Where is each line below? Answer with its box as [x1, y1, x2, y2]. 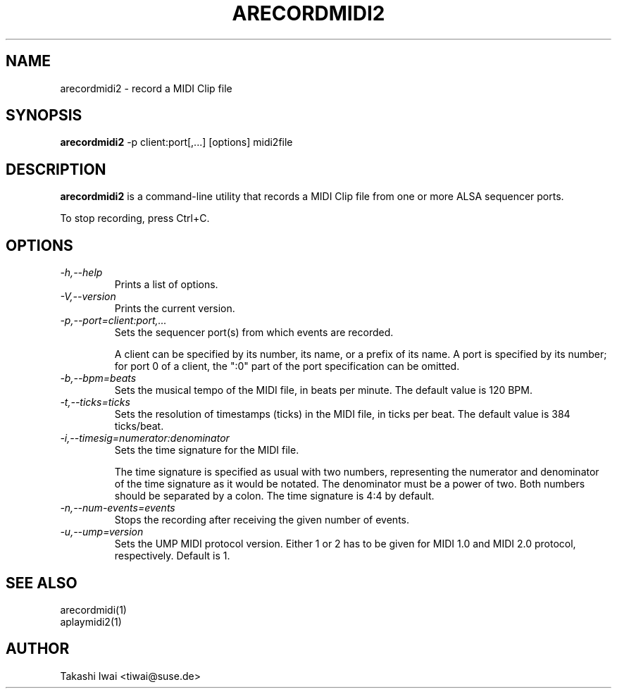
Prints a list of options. [114, 278, 218, 291]
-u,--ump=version [60, 526, 144, 538]
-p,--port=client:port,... [60, 314, 167, 327]
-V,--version [60, 290, 116, 303]
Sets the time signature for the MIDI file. [114, 444, 299, 457]
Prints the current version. [114, 302, 235, 315]
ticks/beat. [114, 420, 164, 433]
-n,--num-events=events [60, 502, 175, 514]
